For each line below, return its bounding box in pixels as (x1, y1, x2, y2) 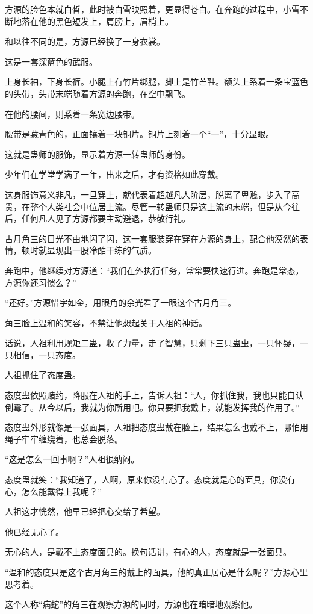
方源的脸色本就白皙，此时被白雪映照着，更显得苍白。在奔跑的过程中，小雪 (5, 3, 300, 15)
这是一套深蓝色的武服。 (5, 55, 98, 67)
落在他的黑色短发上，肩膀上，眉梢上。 (21, 14, 173, 27)
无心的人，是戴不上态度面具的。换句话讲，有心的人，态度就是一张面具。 (5, 545, 291, 558)
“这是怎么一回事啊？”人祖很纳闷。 (5, 453, 140, 465)
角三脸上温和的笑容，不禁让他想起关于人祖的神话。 (5, 316, 207, 329)
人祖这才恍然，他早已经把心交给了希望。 (5, 505, 165, 518)
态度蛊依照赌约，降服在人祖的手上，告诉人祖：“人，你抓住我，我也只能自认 (5, 389, 304, 402)
